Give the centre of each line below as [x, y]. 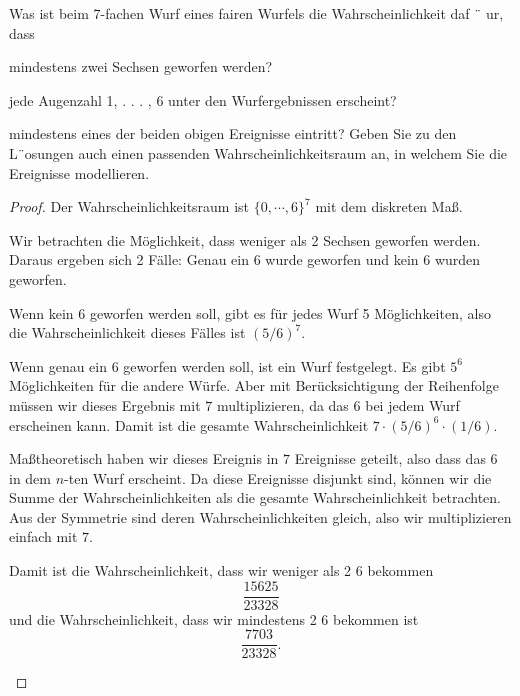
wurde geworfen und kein [342, 259]
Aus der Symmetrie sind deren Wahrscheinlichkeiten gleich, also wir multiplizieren [260, 516]
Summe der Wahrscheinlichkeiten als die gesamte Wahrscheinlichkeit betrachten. [255, 497]
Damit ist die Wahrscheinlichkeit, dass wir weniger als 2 [180, 570]
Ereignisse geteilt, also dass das [390, 458]
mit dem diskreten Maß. [389, 206]
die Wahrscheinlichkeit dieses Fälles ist [127, 332]
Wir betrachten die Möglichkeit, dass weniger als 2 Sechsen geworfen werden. [245, 239]
